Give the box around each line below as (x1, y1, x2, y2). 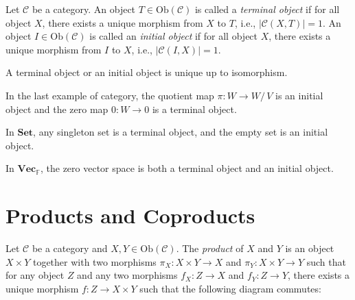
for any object (5, 268, 65, 282)
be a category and (32, 241, 108, 255)
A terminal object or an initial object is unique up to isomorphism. (5, 65, 288, 79)
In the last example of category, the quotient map (5, 88, 214, 102)
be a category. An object (32, 2, 136, 16)
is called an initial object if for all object (89, 29, 258, 43)
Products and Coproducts (5, 201, 255, 229)
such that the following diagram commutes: (139, 281, 321, 295)
